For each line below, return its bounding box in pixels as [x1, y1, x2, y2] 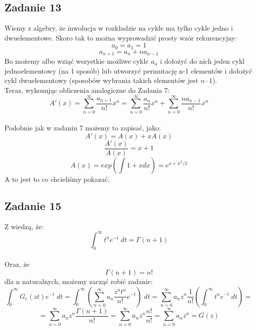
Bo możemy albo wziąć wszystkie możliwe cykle [4, 56, 149, 66]
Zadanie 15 [4, 198, 62, 213]
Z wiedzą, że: [4, 221, 44, 231]
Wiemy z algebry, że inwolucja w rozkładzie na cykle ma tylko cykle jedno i [4, 23, 233, 33]
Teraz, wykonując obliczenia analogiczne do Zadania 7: [4, 85, 170, 95]
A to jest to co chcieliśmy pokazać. [4, 174, 110, 184]
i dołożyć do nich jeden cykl [160, 56, 245, 66]
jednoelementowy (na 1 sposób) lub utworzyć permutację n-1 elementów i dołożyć [4, 65, 252, 76]
